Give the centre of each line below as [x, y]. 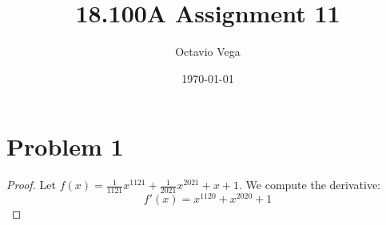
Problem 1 [65, 146]
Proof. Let [31, 185]
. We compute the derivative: [310, 185]
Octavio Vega [208, 51]
